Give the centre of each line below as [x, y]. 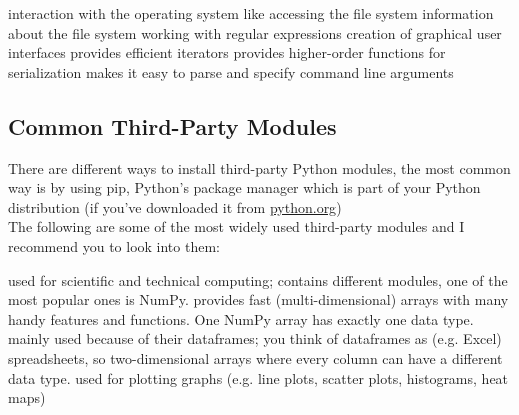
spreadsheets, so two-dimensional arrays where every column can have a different [255, 357]
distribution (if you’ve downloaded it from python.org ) [175, 206]
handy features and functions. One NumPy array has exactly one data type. [241, 318]
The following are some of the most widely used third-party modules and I [236, 226]
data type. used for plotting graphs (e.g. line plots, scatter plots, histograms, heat [258, 377]
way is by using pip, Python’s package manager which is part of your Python [244, 187]
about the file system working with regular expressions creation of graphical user [255, 32]
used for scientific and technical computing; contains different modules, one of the [258, 279]
